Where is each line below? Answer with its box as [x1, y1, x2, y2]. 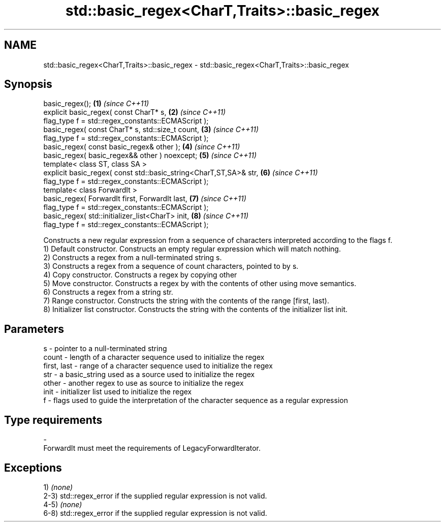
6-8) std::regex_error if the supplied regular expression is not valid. [43, 508, 267, 517]
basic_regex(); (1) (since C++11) [43, 99, 149, 108]
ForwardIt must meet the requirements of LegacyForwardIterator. [43, 444, 261, 453]
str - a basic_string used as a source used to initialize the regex [43, 370, 255, 379]
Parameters [4, 322, 64, 335]
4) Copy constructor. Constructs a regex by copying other [43, 270, 237, 280]
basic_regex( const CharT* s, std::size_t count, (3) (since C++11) [43, 125, 259, 134]
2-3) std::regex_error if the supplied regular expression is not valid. [43, 491, 267, 500]
